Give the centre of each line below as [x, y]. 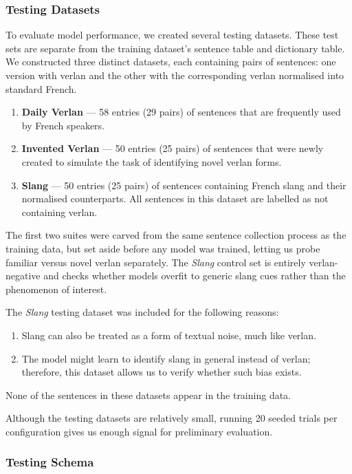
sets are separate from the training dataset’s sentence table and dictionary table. [175, 48]
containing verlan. [59, 212]
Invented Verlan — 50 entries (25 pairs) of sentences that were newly [173, 148]
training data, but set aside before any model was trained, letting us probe [163, 248]
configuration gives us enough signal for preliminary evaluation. [139, 431]
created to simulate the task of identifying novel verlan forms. [152, 161]
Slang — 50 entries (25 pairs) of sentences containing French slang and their [184, 185]
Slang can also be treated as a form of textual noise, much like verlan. [169, 335]
